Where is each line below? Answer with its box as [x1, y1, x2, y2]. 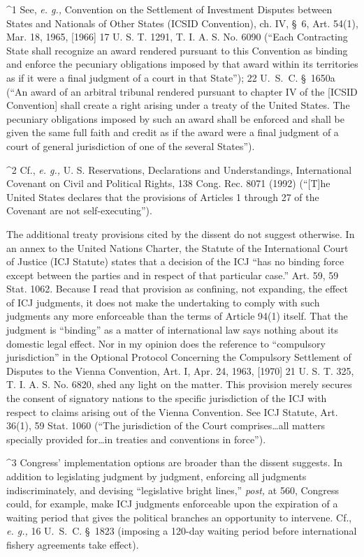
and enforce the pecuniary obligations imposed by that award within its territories [6, 57, 358, 71]
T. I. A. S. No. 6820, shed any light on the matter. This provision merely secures [6, 377, 352, 392]
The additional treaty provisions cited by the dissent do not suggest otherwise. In [6, 226, 355, 241]
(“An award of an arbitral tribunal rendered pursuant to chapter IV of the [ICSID [6, 84, 358, 98]
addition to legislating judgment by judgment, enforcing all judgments [6, 469, 307, 483]
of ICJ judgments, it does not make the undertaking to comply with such [6, 295, 320, 309]
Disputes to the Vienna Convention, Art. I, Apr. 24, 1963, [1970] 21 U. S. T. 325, [6, 363, 354, 378]
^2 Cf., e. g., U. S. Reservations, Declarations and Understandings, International [6, 162, 352, 177]
